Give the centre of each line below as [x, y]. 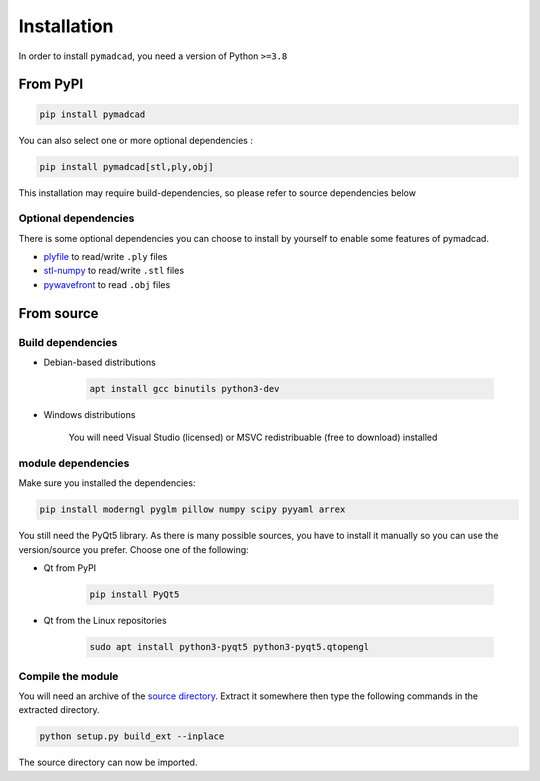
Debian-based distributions [100, 362]
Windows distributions [89, 414]
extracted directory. [59, 710]
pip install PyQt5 [134, 594]
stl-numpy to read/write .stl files [114, 271]
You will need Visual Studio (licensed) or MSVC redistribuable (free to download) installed [253, 437]
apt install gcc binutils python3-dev [184, 388]
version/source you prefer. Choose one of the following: [133, 549]
